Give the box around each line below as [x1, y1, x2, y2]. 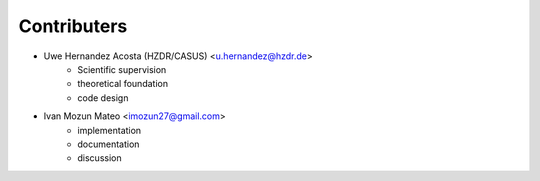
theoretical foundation [77, 78, 169, 90]
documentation [77, 138, 140, 150]
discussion [77, 152, 122, 164]
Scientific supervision [77, 63, 167, 75]
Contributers [18, 15, 128, 37]
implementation [77, 124, 142, 136]
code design [77, 91, 129, 104]
